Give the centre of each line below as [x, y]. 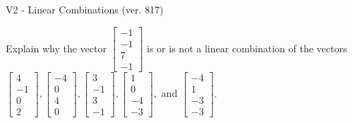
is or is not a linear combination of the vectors [247, 48]
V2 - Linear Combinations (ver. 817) [85, 9]
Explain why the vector [56, 48]
